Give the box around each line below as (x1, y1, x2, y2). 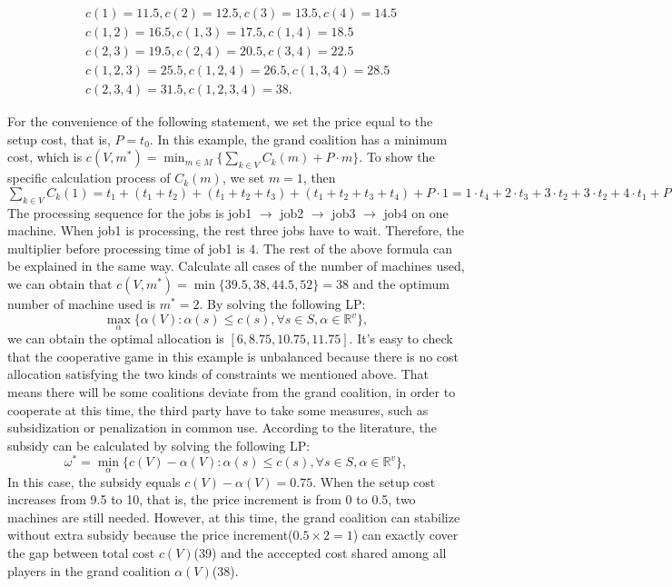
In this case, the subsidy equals (7, 472, 181, 491)
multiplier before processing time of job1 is (7, 238, 245, 257)
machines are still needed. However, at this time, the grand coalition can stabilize (7, 507, 460, 526)
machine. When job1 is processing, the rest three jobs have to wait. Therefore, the (7, 221, 464, 240)
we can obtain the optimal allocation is (7, 329, 224, 348)
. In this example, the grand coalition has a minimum (149, 129, 448, 148)
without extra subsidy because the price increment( (7, 525, 293, 544)
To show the (366, 147, 435, 166)
